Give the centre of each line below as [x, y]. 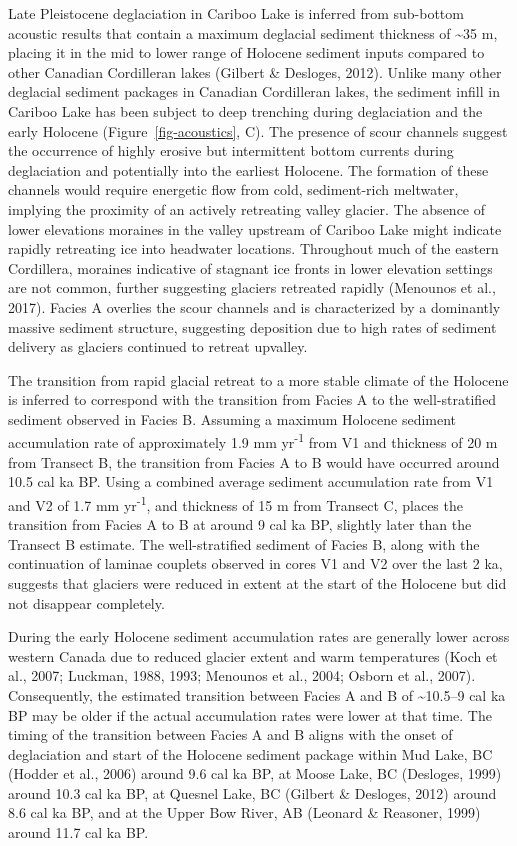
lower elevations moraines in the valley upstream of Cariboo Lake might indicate [255, 228]
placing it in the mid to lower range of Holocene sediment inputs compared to [246, 52]
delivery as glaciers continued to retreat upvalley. [158, 346]
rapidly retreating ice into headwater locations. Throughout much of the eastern [253, 248]
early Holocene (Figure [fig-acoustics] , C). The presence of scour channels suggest [258, 130]
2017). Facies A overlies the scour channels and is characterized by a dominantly [254, 306]
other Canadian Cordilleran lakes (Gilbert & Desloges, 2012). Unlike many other [255, 71]
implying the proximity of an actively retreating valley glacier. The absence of [247, 208]
